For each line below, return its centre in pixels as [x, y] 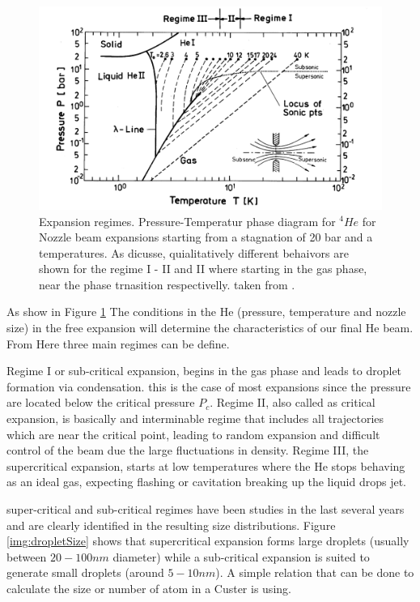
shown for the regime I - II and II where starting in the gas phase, [203, 269]
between [27, 556]
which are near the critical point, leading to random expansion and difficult [193, 434]
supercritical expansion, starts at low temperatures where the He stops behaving [206, 465]
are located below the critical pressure [101, 402]
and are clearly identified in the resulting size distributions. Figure [171, 525]
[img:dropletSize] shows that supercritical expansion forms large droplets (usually [208, 541]
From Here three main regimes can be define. [118, 343]
